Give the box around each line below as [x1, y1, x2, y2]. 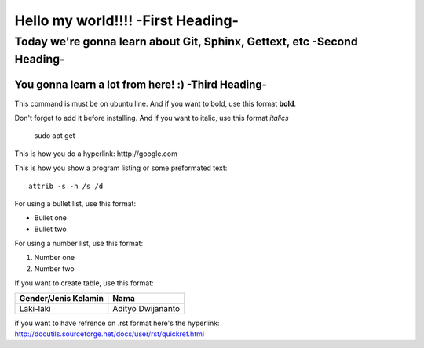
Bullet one [34, 213, 67, 223]
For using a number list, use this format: [14, 239, 144, 248]
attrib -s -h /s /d [28, 181, 104, 190]
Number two [34, 263, 75, 274]
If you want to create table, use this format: [14, 278, 155, 288]
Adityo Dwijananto [112, 303, 181, 314]
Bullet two [34, 224, 67, 234]
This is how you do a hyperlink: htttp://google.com [14, 149, 178, 158]
